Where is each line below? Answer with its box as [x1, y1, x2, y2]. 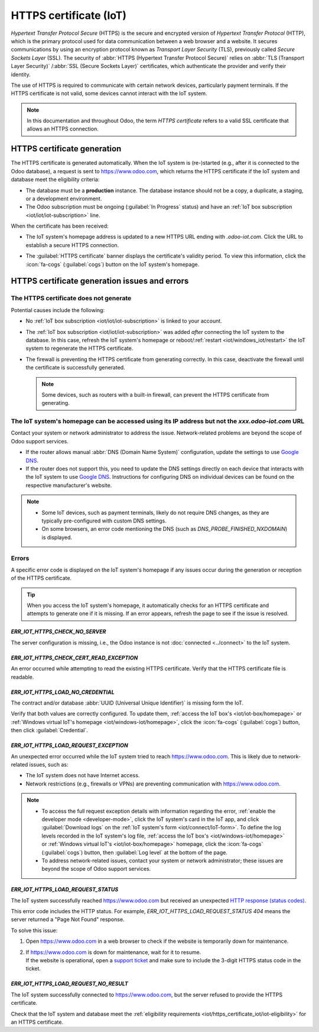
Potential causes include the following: [11, 306, 105, 313]
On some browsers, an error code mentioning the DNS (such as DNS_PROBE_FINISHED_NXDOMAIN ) [41, 525, 288, 533]
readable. [11, 673, 34, 680]
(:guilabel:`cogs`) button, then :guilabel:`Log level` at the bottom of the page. [41, 849, 227, 856]
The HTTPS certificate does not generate [11, 294, 132, 303]
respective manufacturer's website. [25, 482, 112, 489]
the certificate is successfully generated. [25, 364, 125, 371]
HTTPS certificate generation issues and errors [11, 276, 189, 286]
